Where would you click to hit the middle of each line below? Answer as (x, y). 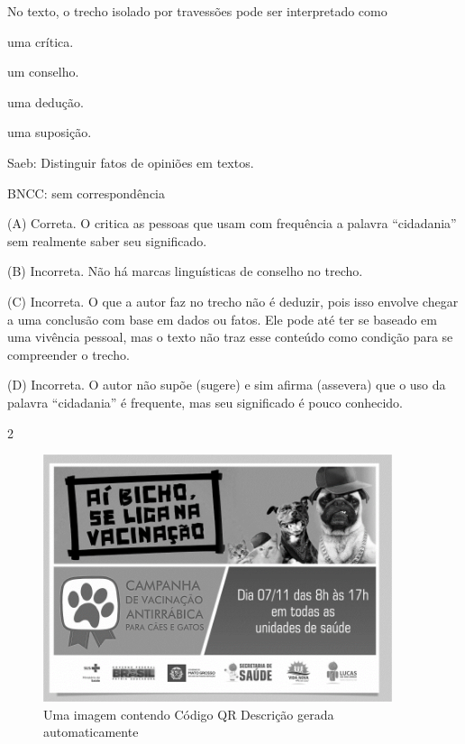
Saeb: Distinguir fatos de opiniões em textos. (131, 162)
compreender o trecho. (68, 354)
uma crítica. (41, 41)
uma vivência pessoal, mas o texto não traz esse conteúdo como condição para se (230, 337)
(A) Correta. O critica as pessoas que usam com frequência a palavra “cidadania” (232, 223)
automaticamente (91, 732)
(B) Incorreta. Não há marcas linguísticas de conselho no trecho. (185, 271)
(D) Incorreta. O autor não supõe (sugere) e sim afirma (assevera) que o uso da (227, 385)
